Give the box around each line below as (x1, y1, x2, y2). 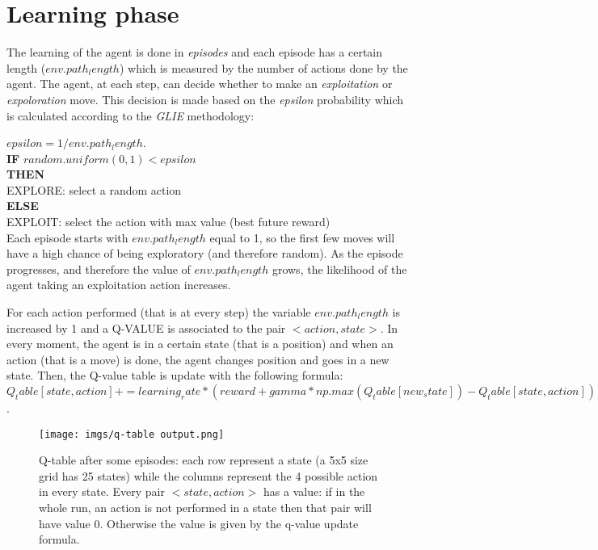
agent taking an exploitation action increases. (6, 276, 231, 293)
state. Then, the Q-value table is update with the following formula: (6, 367, 343, 384)
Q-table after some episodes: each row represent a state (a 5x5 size (39, 451, 368, 468)
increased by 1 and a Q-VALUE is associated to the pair (6, 319, 286, 336)
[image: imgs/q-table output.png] (39, 428, 225, 440)
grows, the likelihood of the (272, 260, 407, 277)
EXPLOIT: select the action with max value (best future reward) (6, 213, 331, 230)
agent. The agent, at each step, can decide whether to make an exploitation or (6, 75, 393, 92)
